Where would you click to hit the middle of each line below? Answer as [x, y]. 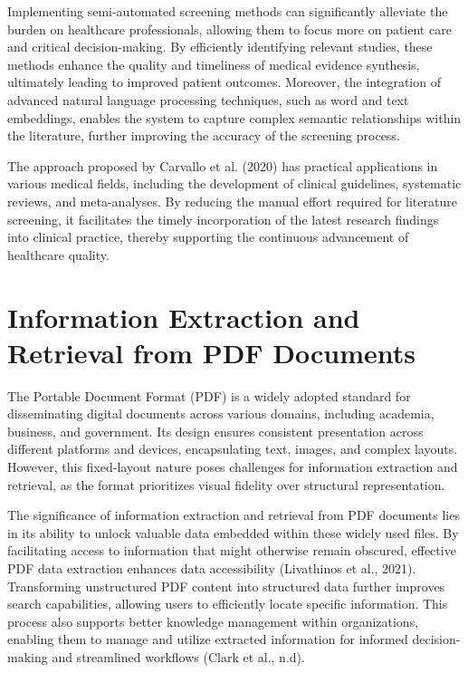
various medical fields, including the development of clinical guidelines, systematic [234, 183]
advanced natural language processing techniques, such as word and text [208, 99]
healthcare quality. [58, 254]
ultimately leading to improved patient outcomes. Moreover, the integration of [224, 82]
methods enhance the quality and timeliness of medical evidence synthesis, [214, 64]
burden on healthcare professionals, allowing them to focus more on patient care [229, 29]
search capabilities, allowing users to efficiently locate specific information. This [228, 604]
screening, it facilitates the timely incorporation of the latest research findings [223, 219]
